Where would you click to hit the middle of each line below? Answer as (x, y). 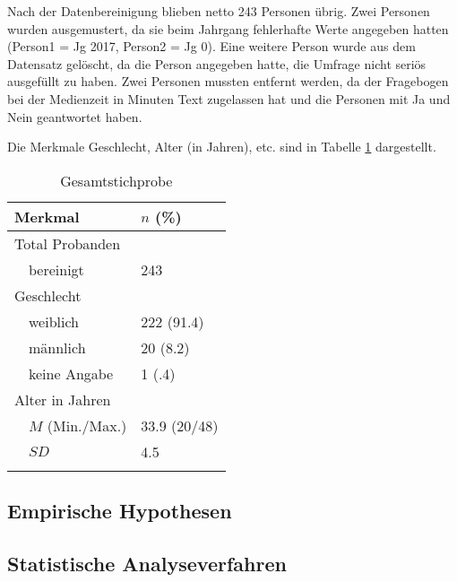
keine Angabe (71, 373)
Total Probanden (68, 243)
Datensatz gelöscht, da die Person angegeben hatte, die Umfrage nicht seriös (217, 63)
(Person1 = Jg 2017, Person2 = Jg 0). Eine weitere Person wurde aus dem (211, 46)
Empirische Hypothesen (120, 511)
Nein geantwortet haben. (75, 116)
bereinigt (56, 269)
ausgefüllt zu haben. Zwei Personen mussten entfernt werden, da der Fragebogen (228, 81)
